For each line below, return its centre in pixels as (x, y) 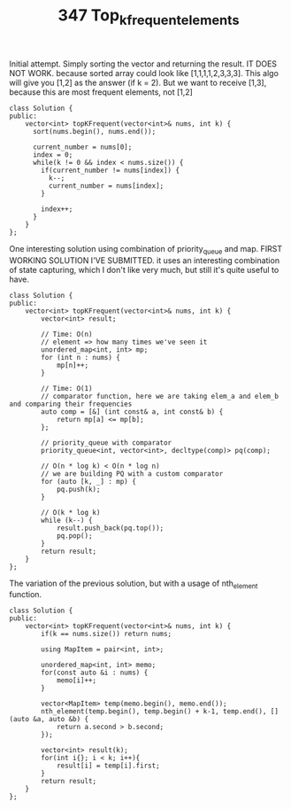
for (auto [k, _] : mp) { (89, 481)
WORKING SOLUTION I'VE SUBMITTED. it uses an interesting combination (145, 260)
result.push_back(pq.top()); (110, 528)
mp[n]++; (73, 365)
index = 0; (53, 155)
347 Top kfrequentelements (149, 17)
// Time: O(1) (67, 388)
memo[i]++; (77, 681)
